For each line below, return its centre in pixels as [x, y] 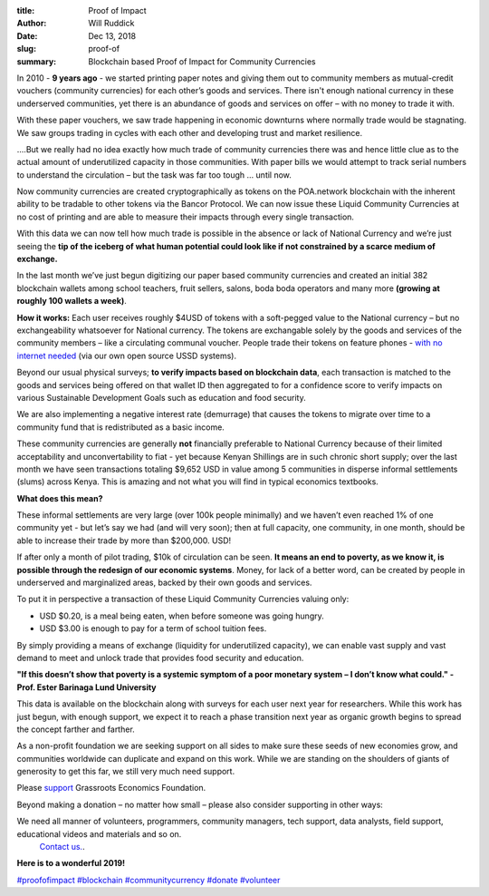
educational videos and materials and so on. [99, 833]
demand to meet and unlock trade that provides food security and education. [160, 657]
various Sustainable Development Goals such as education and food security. [162, 397]
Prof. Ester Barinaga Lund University [87, 687]
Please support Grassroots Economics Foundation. [111, 788]
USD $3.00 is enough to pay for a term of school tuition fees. [153, 628]
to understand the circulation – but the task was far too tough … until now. [154, 175]
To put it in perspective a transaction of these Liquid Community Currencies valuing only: [183, 599]
